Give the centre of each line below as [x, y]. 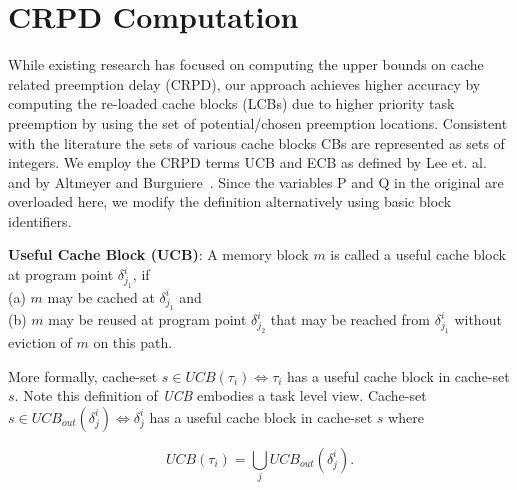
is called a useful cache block [418, 254]
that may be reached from [350, 319]
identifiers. [40, 220]
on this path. [133, 342]
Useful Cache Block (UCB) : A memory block [158, 254]
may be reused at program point [147, 319]
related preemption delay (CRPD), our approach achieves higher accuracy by [244, 83]
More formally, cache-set [83, 375]
